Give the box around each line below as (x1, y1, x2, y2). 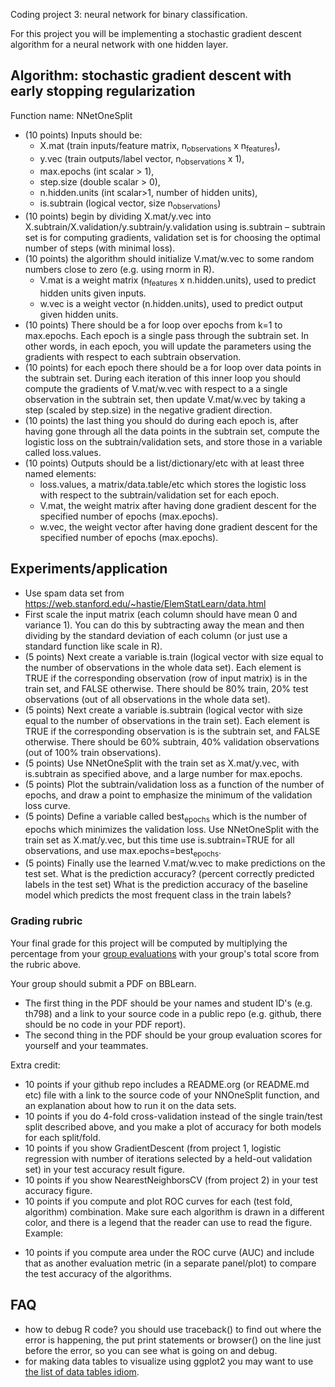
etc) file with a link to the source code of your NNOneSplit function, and (24, 1089, 320, 1101)
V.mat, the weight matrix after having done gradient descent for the (39, 500, 317, 511)
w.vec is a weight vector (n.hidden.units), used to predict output (39, 298, 303, 309)
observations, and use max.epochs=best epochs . (24, 844, 222, 859)
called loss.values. (24, 447, 102, 458)
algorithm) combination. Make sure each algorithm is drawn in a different (24, 1205, 325, 1218)
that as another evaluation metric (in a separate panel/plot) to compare (24, 1257, 317, 1269)
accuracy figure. (24, 1184, 93, 1196)
